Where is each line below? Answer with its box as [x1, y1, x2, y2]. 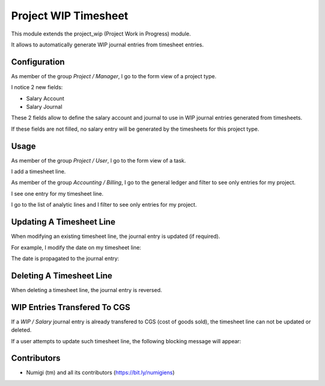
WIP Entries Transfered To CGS [11, 302, 131, 313]
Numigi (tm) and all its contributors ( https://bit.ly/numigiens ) [26, 369, 175, 376]
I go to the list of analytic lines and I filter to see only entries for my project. [11, 201, 197, 208]
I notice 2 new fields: [11, 84, 63, 91]
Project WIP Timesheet [11, 9, 129, 22]
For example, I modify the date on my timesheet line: [11, 244, 141, 251]
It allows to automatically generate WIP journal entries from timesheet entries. [11, 41, 204, 48]
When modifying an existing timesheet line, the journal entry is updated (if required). [11, 232, 220, 240]
